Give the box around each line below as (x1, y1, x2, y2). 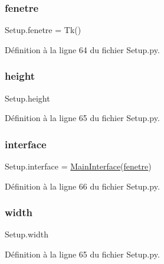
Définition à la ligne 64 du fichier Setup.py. (5, 43, 160, 56)
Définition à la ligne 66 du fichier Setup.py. (5, 180, 160, 192)
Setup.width (5, 228, 48, 240)
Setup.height (5, 92, 50, 104)
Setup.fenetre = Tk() (5, 24, 81, 36)
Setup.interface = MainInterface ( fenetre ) (5, 160, 152, 172)
